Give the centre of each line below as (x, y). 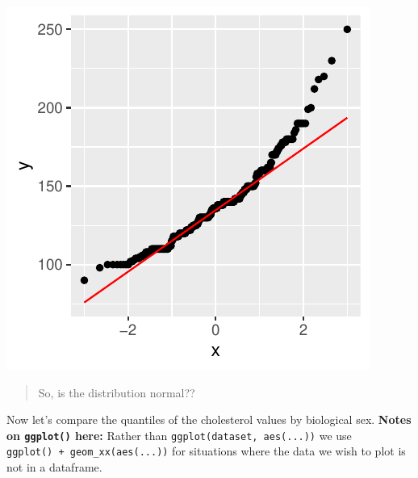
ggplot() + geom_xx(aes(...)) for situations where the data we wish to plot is (206, 451)
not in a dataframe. (54, 467)
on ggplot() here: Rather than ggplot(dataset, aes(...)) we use (179, 435)
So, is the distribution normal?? (117, 392)
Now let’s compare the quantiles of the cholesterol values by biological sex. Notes (209, 419)
